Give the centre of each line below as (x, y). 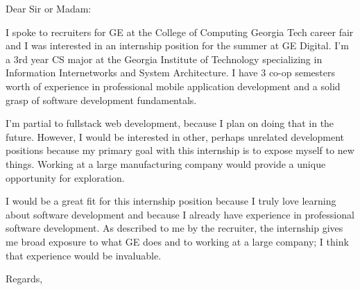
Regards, (24, 279)
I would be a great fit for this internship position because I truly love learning (171, 201)
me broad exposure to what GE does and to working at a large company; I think (177, 241)
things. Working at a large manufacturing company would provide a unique (166, 163)
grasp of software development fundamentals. (101, 100)
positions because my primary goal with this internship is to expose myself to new (180, 150)
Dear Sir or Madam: (49, 8)
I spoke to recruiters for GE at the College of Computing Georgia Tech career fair (180, 32)
